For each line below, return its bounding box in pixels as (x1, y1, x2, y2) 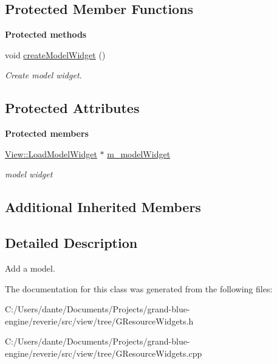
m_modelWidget (107, 147, 171, 160)
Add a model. (5, 261, 55, 274)
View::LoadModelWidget (5, 147, 97, 160)
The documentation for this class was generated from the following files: (5, 282, 273, 295)
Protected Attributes (5, 98, 140, 117)
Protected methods (5, 28, 87, 41)
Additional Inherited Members (5, 197, 201, 216)
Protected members (5, 127, 89, 140)
